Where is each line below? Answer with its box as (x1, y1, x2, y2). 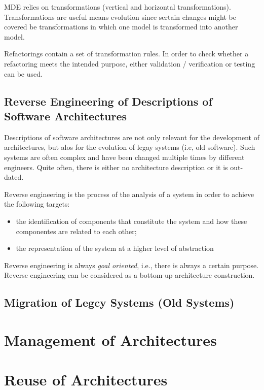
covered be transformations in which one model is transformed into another (4, 21, 238, 32)
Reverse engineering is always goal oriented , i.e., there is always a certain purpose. (4, 259, 259, 270)
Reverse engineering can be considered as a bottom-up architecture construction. (4, 270, 255, 280)
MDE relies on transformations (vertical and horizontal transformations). (4, 2, 231, 12)
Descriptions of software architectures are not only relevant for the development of (4, 132, 259, 142)
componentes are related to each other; (16, 225, 137, 236)
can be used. (4, 68, 43, 79)
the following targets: (4, 199, 70, 209)
